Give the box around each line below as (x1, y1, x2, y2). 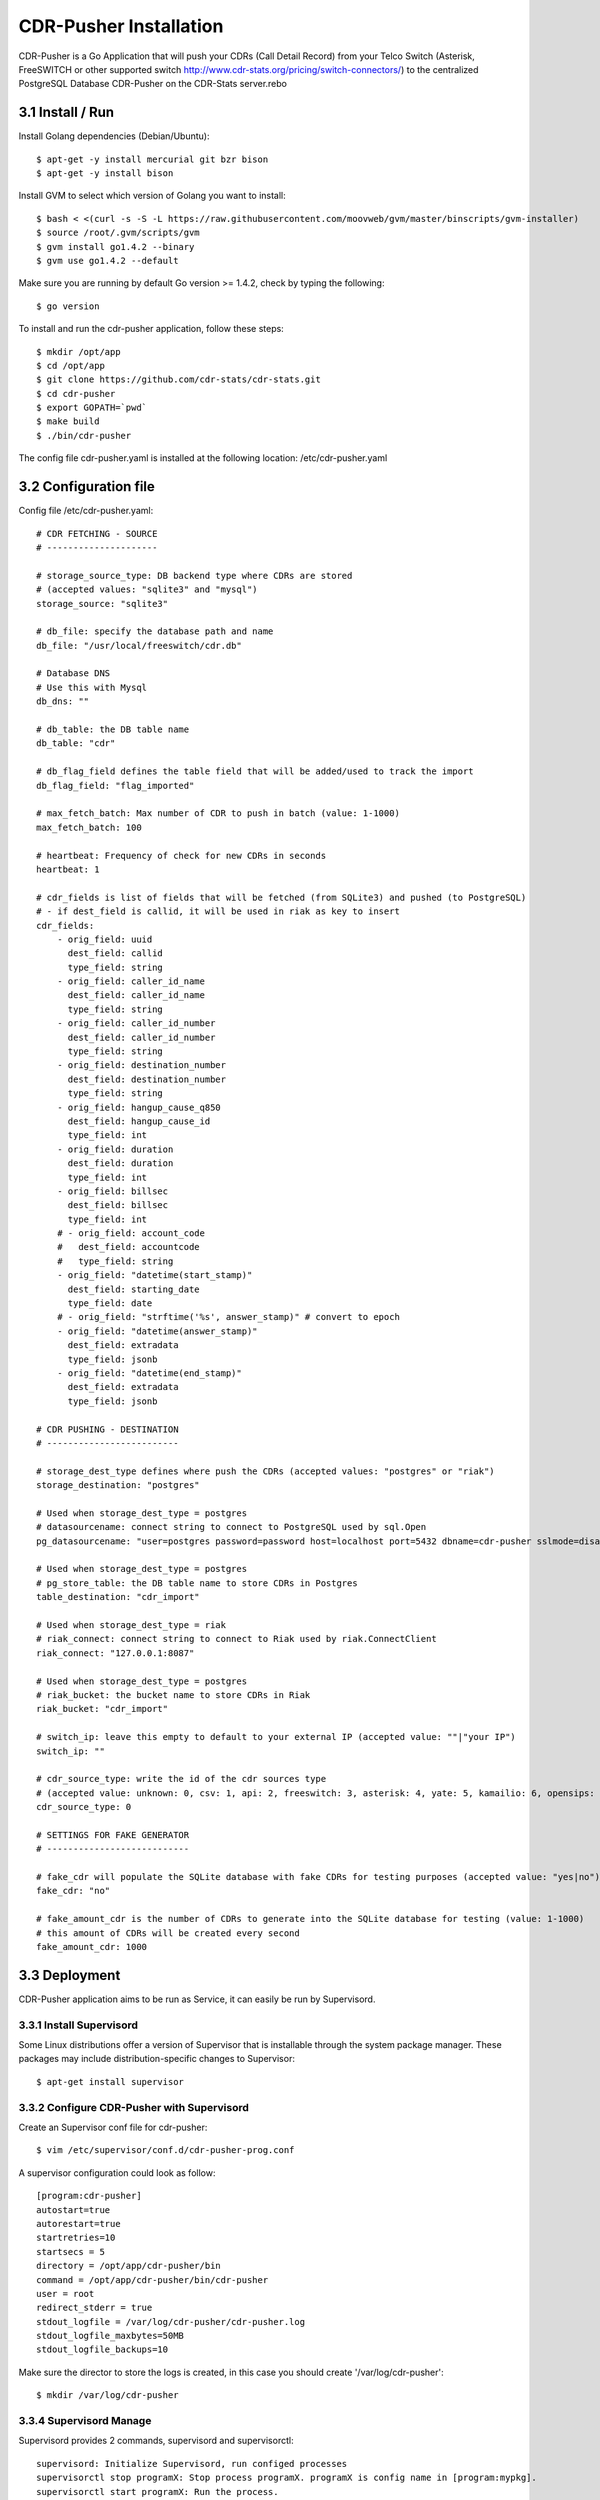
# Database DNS (36, 668, 111, 679)
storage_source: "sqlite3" (36, 598, 169, 609)
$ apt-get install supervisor (36, 2076, 185, 2087)
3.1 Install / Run (18, 104, 115, 121)
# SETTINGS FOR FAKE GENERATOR (36, 1829, 190, 1840)
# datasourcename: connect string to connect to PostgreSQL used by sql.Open (36, 1521, 427, 1533)
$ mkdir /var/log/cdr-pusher (36, 2390, 179, 2401)
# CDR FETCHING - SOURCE (36, 528, 158, 539)
